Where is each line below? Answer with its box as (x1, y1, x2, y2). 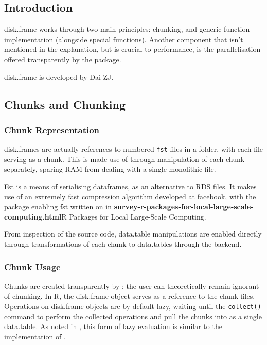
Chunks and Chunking (4, 96, 126, 112)
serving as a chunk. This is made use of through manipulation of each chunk (4, 153, 245, 164)
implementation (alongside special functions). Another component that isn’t (4, 33, 243, 44)
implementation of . (4, 331, 66, 341)
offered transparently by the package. (4, 53, 121, 64)
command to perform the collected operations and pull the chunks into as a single (4, 311, 262, 321)
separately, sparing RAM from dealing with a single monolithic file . (4, 164, 216, 174)
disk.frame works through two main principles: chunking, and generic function (4, 24, 250, 34)
